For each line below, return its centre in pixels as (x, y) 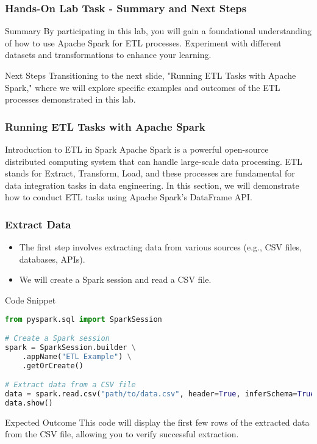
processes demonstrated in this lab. (70, 99)
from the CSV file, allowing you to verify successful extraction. (122, 434)
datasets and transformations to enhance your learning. (108, 55)
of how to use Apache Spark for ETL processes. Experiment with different (143, 42)
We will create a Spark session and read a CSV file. (115, 279)
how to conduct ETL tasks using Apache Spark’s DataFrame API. (129, 197)
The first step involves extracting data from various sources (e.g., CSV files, (160, 247)
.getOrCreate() (53, 366)
